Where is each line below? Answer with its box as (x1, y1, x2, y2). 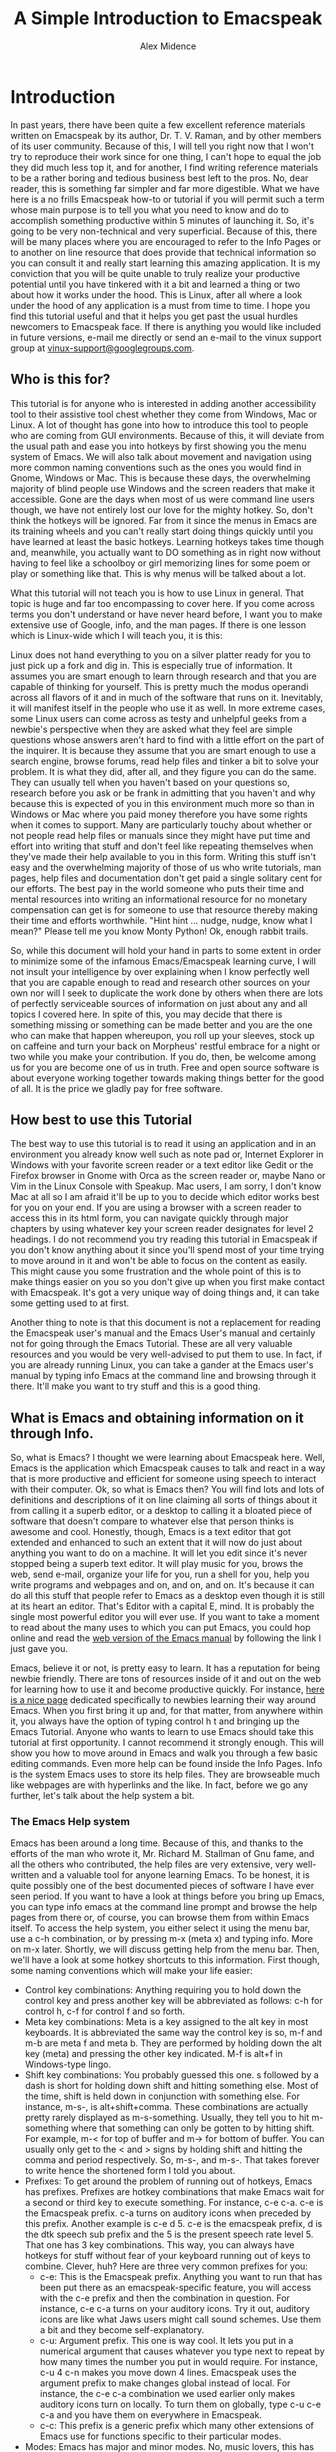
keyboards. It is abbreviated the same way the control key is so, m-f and (24, 2027, 323, 2039)
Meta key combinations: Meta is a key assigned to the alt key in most (24, 2016, 309, 2028)
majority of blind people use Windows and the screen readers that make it (10, 482, 315, 494)
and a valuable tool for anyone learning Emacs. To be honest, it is (41, 1869, 310, 1881)
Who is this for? (10, 371, 111, 388)
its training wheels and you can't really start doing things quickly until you (10, 525, 313, 537)
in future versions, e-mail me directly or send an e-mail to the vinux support (10, 331, 322, 343)
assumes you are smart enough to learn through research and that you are (10, 670, 317, 682)
